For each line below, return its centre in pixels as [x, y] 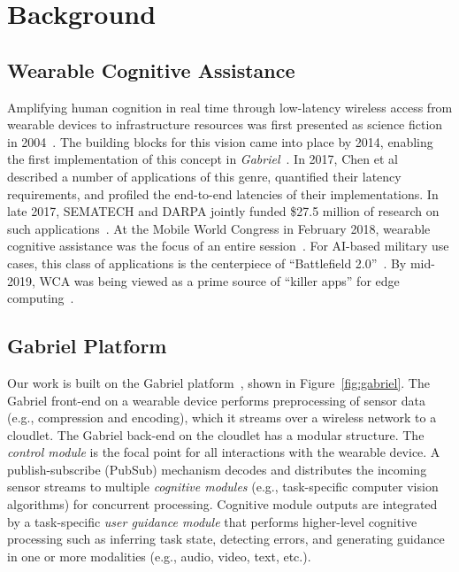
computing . [41, 298]
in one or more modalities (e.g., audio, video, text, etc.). [159, 556]
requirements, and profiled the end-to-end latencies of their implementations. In [223, 193]
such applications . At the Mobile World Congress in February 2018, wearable [219, 228]
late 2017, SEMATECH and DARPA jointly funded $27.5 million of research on [223, 211]
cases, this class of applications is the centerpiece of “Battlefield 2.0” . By [207, 263]
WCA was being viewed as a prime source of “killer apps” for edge [219, 280]
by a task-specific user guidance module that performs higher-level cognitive [212, 521]
